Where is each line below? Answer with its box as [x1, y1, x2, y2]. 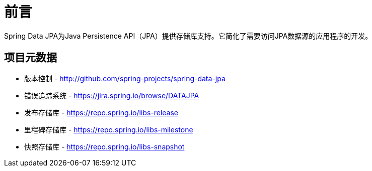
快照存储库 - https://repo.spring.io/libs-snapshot [24, 142, 185, 151]
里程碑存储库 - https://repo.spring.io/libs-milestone [24, 125, 193, 134]
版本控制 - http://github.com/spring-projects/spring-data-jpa [24, 74, 226, 83]
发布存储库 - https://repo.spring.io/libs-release [24, 108, 179, 117]
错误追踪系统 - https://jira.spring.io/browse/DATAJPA [24, 91, 199, 100]
